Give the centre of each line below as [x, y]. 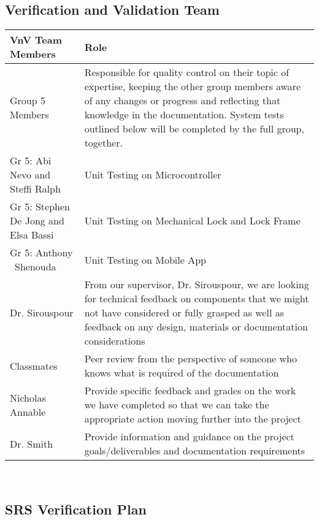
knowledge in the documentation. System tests [184, 115]
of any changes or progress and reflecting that [183, 101]
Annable [28, 411]
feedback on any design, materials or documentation [196, 327]
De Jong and [37, 221]
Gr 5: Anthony [41, 253]
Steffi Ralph [35, 189]
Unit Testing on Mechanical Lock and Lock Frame [192, 221]
